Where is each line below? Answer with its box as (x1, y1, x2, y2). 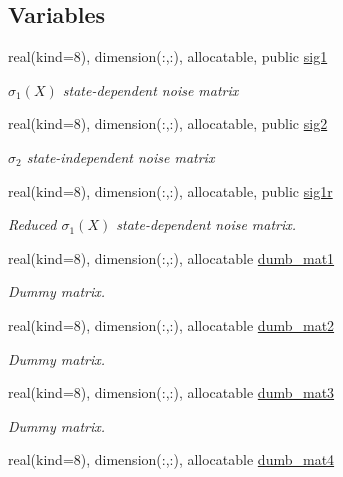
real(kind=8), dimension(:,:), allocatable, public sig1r (8, 180, 333, 201)
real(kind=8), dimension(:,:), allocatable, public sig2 (8, 113, 328, 134)
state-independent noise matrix (26, 146, 215, 167)
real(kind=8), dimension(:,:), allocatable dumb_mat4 (8, 449, 335, 470)
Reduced (8, 214, 57, 235)
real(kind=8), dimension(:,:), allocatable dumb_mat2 (8, 314, 335, 335)
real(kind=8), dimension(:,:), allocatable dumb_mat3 (8, 382, 335, 403)
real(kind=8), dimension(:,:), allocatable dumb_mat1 (8, 247, 335, 268)
